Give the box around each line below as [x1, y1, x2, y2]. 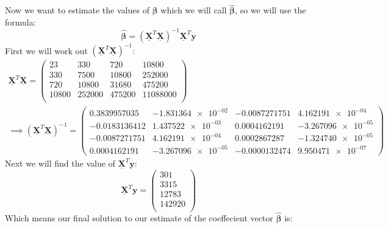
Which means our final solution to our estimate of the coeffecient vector [5, 211, 273, 224]
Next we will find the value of [5, 156, 115, 169]
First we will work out [5, 44, 88, 57]
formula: [5, 15, 36, 28]
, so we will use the [235, 4, 306, 16]
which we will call [160, 4, 227, 16]
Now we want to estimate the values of [5, 4, 149, 16]
